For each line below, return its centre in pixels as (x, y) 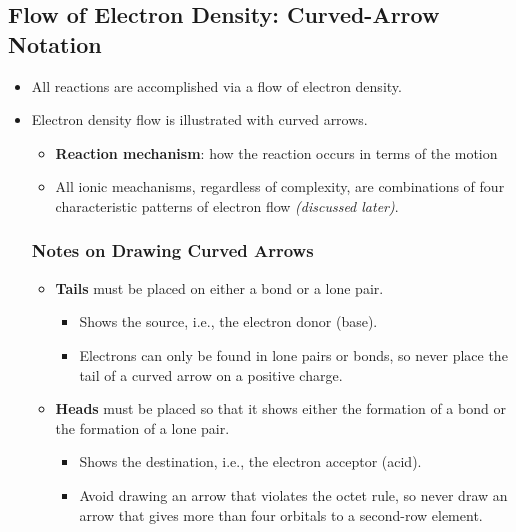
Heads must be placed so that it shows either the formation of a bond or (280, 408)
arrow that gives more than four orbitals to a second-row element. (281, 514)
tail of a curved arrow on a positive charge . (211, 374)
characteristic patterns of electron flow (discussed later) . (227, 205)
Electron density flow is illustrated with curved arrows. (199, 119)
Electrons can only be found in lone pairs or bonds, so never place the (293, 354)
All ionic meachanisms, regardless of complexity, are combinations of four (280, 186)
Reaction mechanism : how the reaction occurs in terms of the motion (276, 152)
